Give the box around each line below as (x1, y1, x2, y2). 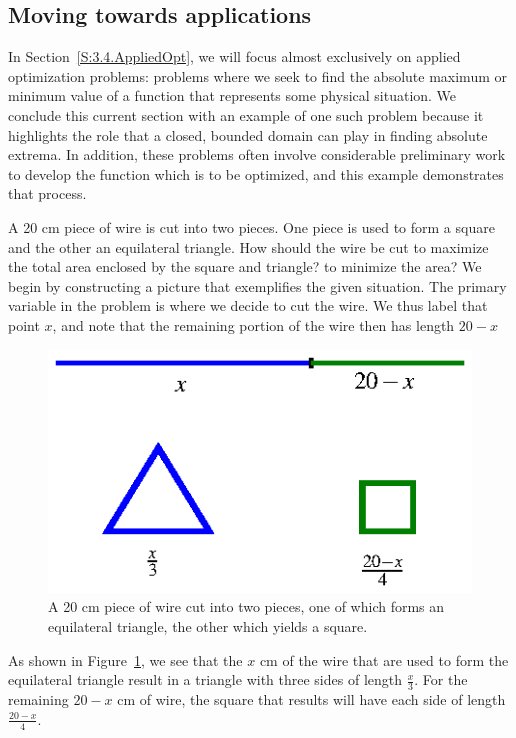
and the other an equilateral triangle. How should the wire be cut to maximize (8, 236, 489, 257)
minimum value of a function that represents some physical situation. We (8, 85, 457, 106)
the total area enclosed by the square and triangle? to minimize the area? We (8, 256, 482, 277)
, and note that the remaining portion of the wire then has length (52, 314, 455, 335)
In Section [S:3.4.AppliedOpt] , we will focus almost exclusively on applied (8, 46, 461, 67)
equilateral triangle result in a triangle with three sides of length (8, 669, 403, 690)
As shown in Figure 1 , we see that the (8, 649, 243, 670)
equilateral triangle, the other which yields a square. (48, 616, 368, 637)
